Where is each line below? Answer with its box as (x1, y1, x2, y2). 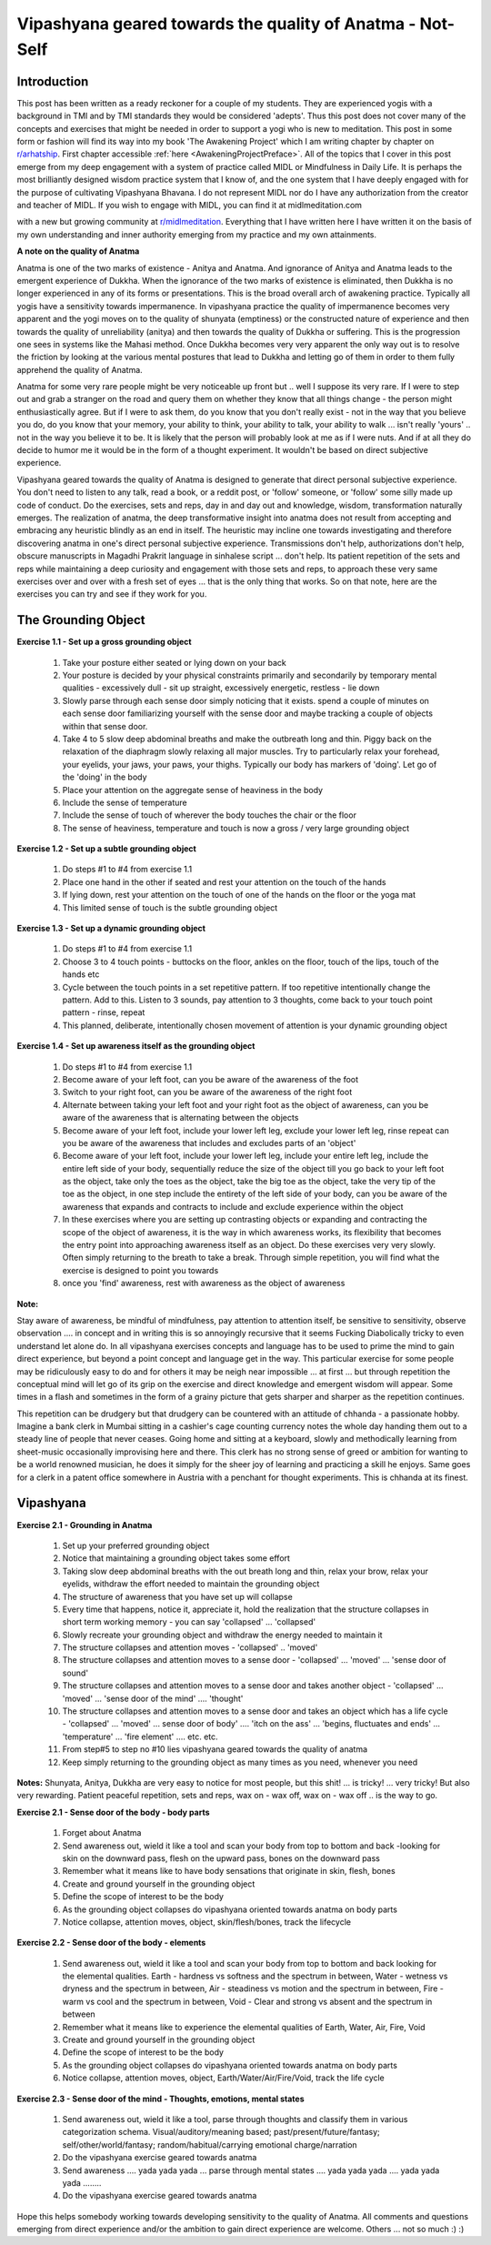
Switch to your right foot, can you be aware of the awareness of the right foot (62, 1087, 353, 1098)
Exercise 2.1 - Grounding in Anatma (16, 1519, 153, 1530)
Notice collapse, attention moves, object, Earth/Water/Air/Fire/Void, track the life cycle (62, 2072, 386, 2083)
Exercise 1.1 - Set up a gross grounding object (16, 637, 192, 648)
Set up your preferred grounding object (62, 1540, 210, 1551)
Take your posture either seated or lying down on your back (62, 657, 286, 668)
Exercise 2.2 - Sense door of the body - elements (16, 1938, 206, 1948)
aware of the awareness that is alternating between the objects (62, 1112, 299, 1123)
